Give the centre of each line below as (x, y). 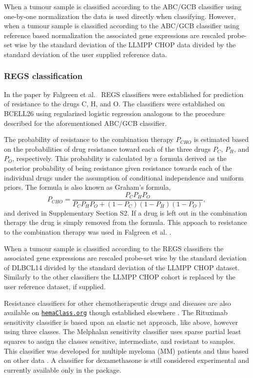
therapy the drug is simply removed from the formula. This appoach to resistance (126, 222)
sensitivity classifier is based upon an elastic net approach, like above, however (121, 322)
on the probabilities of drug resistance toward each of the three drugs (107, 149)
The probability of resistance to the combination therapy (89, 139)
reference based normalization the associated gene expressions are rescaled (115, 35)
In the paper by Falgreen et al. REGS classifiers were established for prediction (124, 94)
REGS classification (43, 76)
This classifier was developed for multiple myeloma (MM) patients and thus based (126, 350)
